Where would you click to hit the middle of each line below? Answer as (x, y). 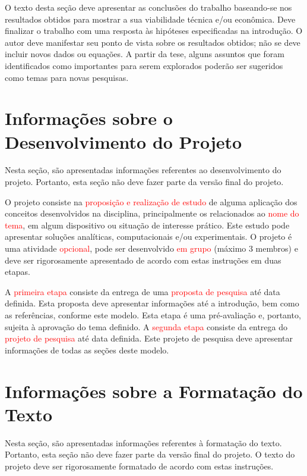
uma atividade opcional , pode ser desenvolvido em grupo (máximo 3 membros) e (151, 248)
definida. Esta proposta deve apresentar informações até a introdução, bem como (152, 303)
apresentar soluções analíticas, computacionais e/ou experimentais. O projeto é (148, 237)
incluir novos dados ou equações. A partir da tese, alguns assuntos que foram (145, 54)
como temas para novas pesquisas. (67, 77)
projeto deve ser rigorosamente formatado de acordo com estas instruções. (139, 466)
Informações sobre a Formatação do (154, 391)
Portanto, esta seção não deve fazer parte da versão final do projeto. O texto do (150, 454)
